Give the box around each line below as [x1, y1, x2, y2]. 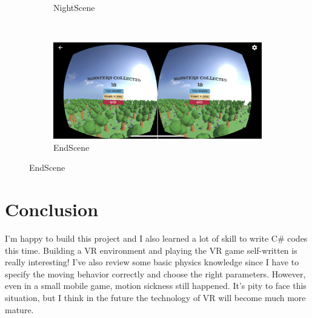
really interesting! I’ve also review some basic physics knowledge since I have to [5, 256, 299, 268]
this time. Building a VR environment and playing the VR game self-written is [5, 243, 297, 256]
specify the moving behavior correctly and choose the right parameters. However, [5, 267, 306, 280]
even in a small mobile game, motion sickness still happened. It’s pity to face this [5, 279, 307, 292]
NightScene [53, 1, 95, 13]
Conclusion [5, 197, 99, 222]
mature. [5, 303, 34, 316]
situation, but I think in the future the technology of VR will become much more [5, 291, 306, 303]
